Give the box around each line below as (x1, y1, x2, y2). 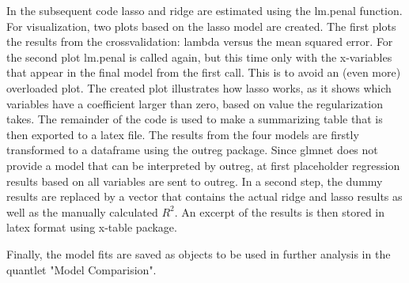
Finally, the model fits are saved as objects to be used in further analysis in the (6, 245, 391, 262)
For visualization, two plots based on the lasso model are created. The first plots (6, 17, 396, 34)
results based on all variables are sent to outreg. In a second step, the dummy (6, 172, 383, 189)
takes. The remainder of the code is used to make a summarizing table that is (6, 111, 383, 127)
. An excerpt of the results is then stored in (174, 203, 385, 220)
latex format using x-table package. (6, 219, 177, 236)
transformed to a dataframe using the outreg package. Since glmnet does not (6, 141, 378, 158)
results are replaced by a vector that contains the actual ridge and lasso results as (6, 188, 403, 205)
